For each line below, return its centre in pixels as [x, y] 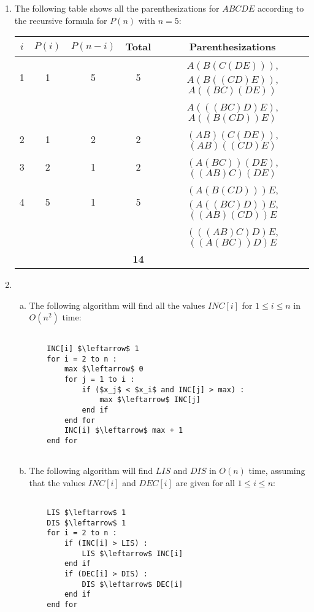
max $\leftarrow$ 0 [104, 369]
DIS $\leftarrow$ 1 [86, 523]
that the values [57, 482]
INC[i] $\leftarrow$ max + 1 [124, 431]
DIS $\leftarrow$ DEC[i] [132, 584]
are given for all [205, 482]
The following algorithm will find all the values [117, 305]
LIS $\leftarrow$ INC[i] [132, 553]
